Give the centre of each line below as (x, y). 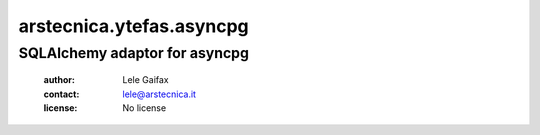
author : (59, 80)
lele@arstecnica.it (159, 94)
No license (144, 107)
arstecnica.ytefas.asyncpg (133, 26)
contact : (61, 94)
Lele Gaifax (145, 80)
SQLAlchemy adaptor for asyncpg (134, 53)
